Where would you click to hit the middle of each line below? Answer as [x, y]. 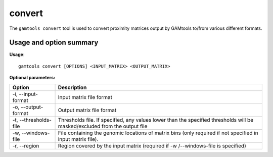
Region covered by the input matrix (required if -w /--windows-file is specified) [152, 145]
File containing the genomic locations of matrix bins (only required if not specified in [158, 133]
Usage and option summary [54, 43]
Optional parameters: [32, 78]
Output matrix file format [87, 110]
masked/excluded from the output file [103, 126]
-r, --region [26, 145]
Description [72, 87]
